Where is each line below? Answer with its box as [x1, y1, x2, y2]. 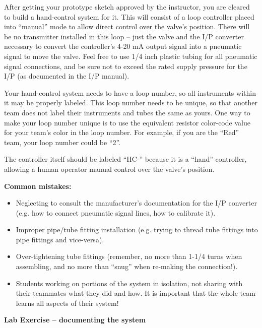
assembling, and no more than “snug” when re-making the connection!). [16, 261, 238, 272]
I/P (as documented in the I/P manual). [4, 71, 129, 81]
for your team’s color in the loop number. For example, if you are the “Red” [4, 127, 239, 138]
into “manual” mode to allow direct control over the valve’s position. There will [4, 21, 250, 32]
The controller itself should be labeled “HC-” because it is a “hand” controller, [4, 154, 247, 164]
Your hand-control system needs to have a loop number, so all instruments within [4, 87, 256, 98]
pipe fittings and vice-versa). [16, 234, 104, 244]
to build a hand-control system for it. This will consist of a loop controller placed [4, 11, 254, 22]
